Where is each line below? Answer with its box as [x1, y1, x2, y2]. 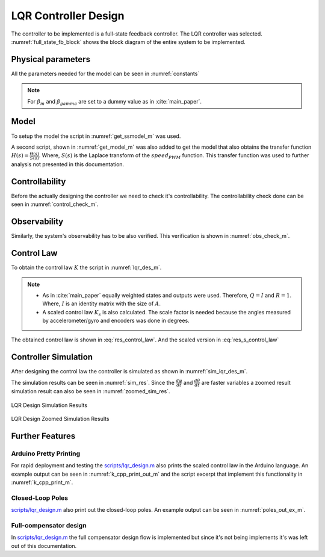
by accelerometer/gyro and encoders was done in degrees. [42, 317, 190, 325]
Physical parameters [11, 54, 90, 64]
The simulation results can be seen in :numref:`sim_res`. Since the [11, 379, 175, 386]
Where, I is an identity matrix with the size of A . [42, 300, 161, 307]
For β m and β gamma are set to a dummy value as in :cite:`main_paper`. [27, 98, 202, 107]
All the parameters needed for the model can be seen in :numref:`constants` [11, 70, 200, 77]
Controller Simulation [11, 352, 93, 363]
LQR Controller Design [11, 9, 125, 22]
